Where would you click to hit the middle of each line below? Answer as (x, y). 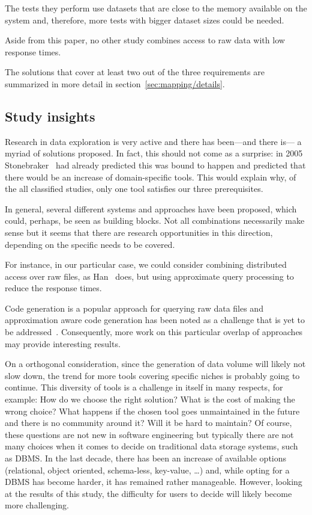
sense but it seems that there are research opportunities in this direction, (139, 232)
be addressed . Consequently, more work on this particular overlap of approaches (154, 332)
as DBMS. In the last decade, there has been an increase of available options (146, 458)
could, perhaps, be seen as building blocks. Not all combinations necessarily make (155, 220)
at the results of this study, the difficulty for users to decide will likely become (148, 493)
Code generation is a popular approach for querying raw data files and (134, 308)
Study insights (50, 116)
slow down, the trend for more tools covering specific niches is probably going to (152, 375)
